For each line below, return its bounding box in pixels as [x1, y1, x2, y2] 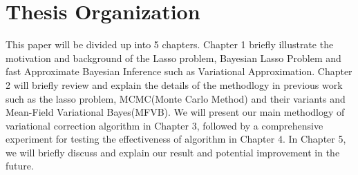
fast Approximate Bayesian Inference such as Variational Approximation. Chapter [6, 64, 352, 79]
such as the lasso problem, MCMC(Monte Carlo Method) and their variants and [6, 91, 346, 105]
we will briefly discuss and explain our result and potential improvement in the [6, 145, 340, 159]
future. [6, 158, 34, 173]
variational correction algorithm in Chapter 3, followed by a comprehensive [6, 118, 323, 132]
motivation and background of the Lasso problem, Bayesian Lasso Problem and [6, 50, 341, 65]
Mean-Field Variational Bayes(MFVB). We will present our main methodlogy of [6, 105, 345, 119]
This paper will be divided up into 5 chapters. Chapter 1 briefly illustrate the [6, 37, 334, 52]
